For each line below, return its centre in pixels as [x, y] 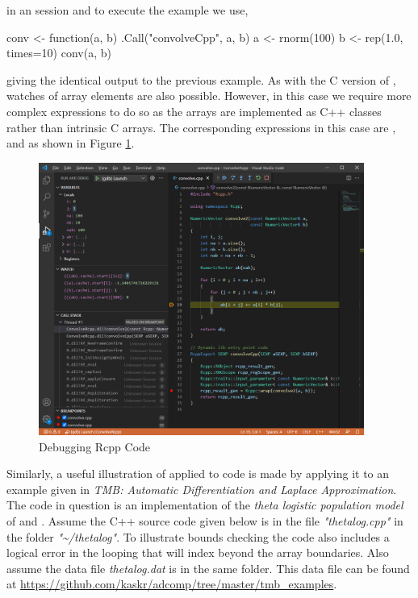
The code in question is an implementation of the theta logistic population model [205, 505]
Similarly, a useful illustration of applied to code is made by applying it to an [198, 473]
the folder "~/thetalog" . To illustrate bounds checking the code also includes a [198, 536]
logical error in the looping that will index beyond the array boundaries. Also [198, 552]
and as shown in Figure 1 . [71, 143]
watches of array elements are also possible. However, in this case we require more [209, 96]
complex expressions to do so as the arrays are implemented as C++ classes [194, 111]
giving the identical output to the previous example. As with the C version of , [201, 79]
